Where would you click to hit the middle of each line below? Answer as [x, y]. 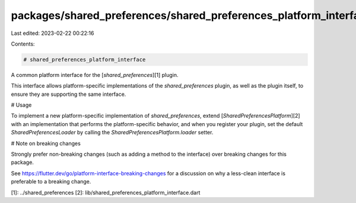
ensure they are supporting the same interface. [69, 94]
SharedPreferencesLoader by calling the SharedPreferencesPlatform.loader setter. [112, 133]
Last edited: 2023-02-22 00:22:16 [53, 33]
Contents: [23, 44]
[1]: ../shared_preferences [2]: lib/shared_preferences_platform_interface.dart [106, 192]
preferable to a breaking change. [51, 182]
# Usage [21, 105]
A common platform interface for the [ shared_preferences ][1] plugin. [95, 75]
